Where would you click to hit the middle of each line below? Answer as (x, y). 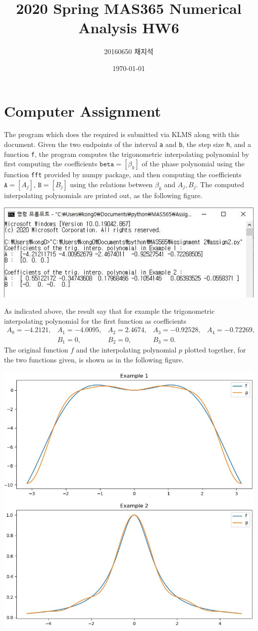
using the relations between (111, 184)
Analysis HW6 (129, 28)
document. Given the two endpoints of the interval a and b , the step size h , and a (128, 144)
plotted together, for (215, 350)
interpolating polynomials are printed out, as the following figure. (103, 195)
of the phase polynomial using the (193, 164)
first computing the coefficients (51, 164)
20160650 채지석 (129, 51)
